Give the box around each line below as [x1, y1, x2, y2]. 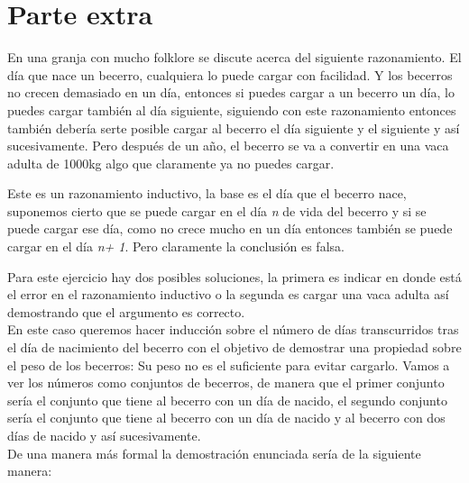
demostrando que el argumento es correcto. [7, 302, 245, 321]
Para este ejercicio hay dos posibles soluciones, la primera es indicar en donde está [7, 267, 462, 286]
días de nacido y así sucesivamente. [7, 426, 201, 444]
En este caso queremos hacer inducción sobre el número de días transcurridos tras [7, 320, 459, 339]
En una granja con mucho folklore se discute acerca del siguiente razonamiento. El [7, 48, 462, 67]
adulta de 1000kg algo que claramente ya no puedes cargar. [7, 153, 335, 172]
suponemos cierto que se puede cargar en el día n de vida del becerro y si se [7, 201, 427, 220]
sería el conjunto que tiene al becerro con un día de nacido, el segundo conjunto [7, 390, 447, 409]
